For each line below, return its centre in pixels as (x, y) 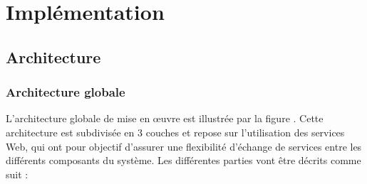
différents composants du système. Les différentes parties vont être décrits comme (183, 160)
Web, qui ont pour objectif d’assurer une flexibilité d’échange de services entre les (184, 146)
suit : (17, 174)
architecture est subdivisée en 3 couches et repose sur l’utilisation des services (175, 132)
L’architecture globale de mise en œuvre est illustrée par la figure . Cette (165, 118)
